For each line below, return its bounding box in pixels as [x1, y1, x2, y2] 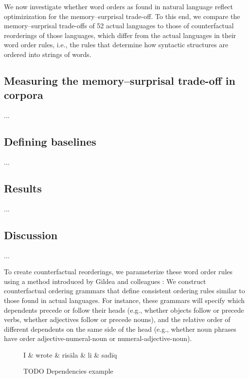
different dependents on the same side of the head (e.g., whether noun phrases [4, 323, 236, 334]
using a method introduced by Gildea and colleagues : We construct [4, 276, 206, 286]
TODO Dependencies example [23, 366, 113, 376]
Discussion [4, 227, 58, 242]
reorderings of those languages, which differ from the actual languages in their [4, 30, 236, 40]
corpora [4, 87, 43, 102]
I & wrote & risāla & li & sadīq [23, 349, 117, 360]
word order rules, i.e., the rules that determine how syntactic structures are [4, 39, 229, 50]
